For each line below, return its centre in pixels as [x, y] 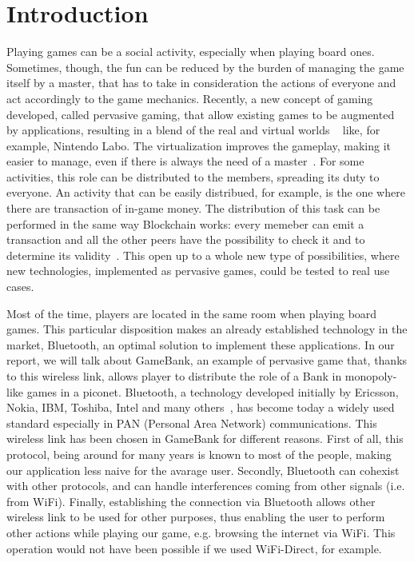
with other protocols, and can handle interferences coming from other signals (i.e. [206, 486]
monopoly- [371, 376]
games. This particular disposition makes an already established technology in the [207, 329]
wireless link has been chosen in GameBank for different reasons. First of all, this [205, 438]
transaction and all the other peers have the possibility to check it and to [186, 239]
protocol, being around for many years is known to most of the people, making [199, 454]
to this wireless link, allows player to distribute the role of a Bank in [174, 376]
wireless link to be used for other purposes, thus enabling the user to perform [196, 517]
